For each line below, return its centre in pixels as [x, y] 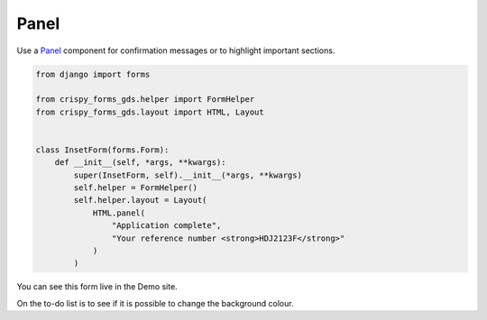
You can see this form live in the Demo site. [97, 287]
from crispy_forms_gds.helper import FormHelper [145, 100]
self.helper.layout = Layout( [140, 200]
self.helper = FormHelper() [136, 188]
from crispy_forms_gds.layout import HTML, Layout [150, 112]
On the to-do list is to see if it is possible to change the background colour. [155, 303]
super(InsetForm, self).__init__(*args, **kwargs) [188, 175]
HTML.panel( [119, 213]
